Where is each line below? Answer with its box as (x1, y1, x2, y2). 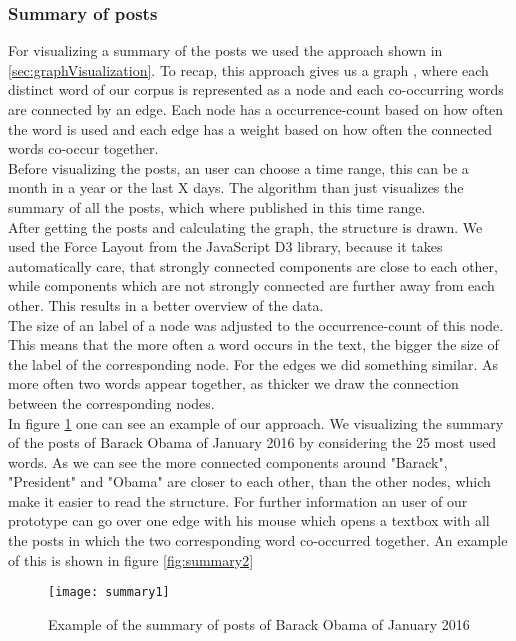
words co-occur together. (8, 138, 159, 159)
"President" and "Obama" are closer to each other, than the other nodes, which (8, 471, 491, 492)
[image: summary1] (48, 585, 170, 600)
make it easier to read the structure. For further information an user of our (8, 490, 468, 511)
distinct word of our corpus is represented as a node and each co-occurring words (8, 79, 504, 100)
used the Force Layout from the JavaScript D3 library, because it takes (8, 236, 443, 257)
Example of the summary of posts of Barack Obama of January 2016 (48, 613, 470, 634)
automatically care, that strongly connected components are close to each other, (8, 255, 498, 276)
